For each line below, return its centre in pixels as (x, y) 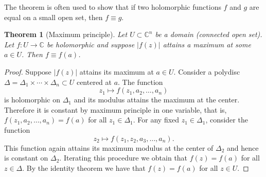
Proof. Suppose (28, 71)
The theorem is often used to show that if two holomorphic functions (113, 7)
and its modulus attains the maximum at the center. (157, 100)
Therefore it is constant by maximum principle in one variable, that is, (116, 109)
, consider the (227, 120)
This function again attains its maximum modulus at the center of (109, 147)
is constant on (26, 158)
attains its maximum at (117, 71)
